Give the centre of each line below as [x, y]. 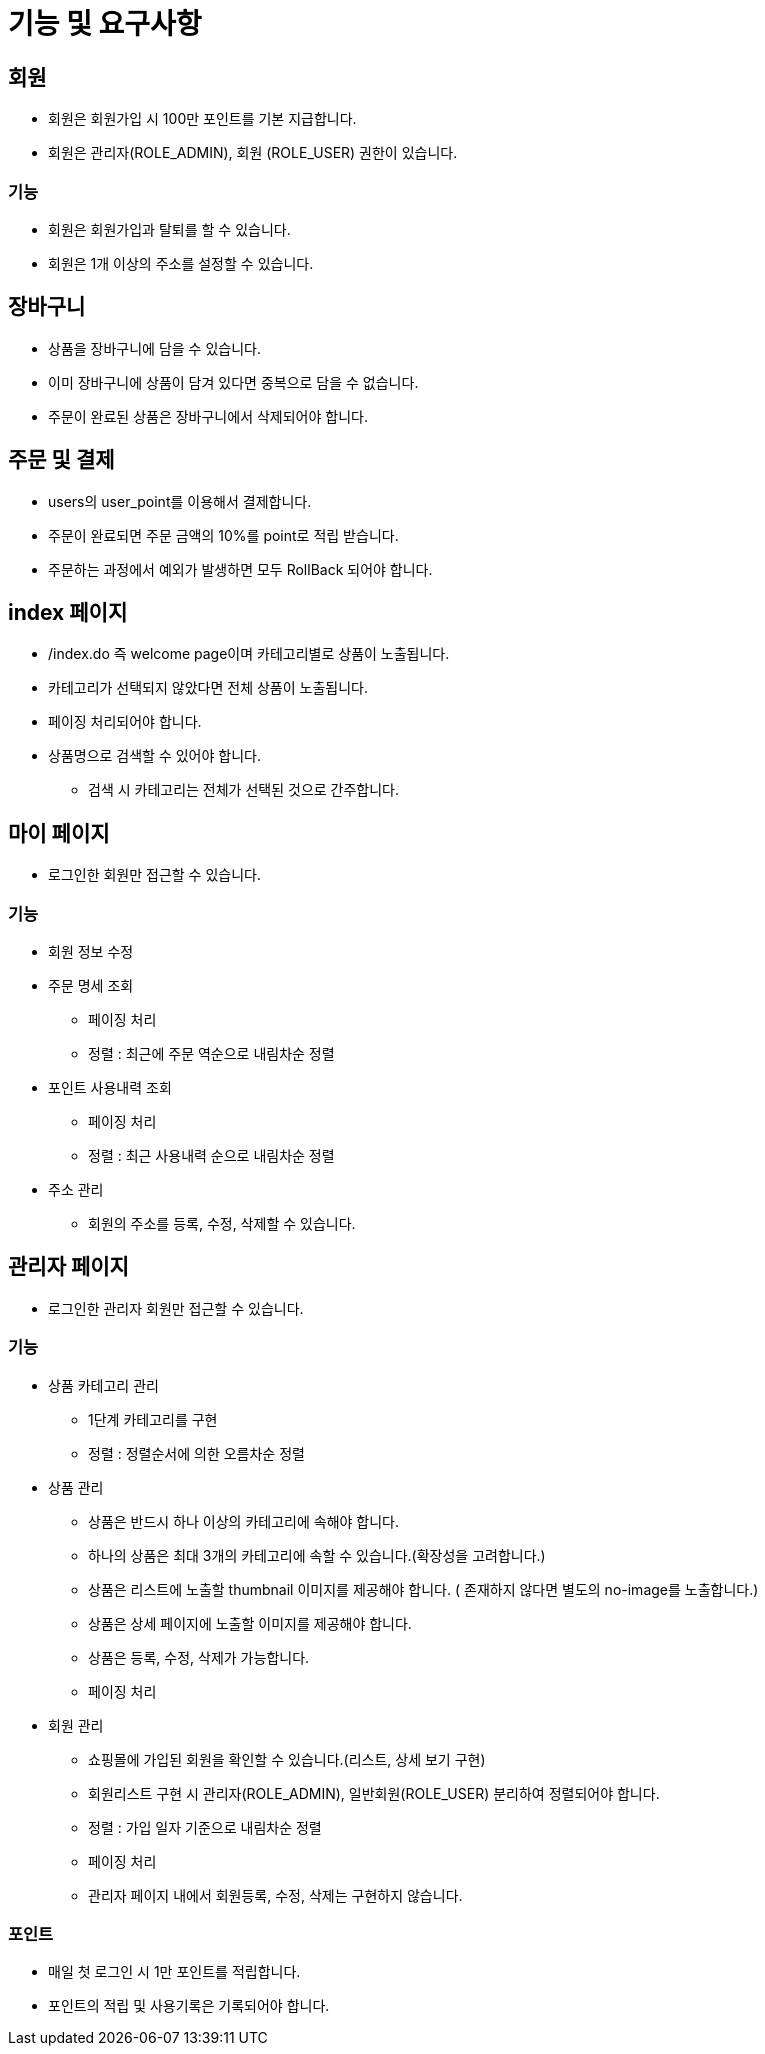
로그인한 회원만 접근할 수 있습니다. [154, 875]
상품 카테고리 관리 [103, 1385]
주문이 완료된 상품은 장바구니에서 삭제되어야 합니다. [208, 416]
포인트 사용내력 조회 [110, 1088]
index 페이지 [68, 613]
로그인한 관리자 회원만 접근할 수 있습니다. [176, 1308]
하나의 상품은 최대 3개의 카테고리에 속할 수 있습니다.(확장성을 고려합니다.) [317, 1555]
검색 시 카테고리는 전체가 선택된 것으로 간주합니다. [244, 790]
